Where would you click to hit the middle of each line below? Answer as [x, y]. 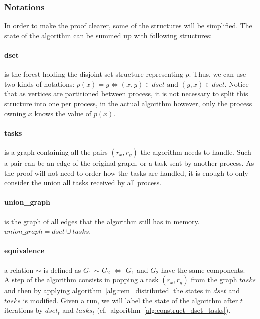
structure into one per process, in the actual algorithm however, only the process [128, 103]
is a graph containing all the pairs [56, 151]
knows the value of [63, 113]
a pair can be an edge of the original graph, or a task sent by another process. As [129, 163]
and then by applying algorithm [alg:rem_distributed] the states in [108, 291]
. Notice [237, 83]
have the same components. [203, 270]
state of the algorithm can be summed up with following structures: [108, 35]
